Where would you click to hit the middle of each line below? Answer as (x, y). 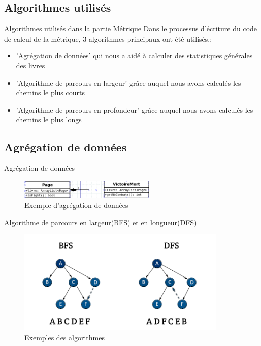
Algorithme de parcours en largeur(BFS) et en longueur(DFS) (101, 222)
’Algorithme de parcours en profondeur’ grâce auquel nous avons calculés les (135, 109)
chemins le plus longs (49, 119)
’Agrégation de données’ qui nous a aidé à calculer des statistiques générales (134, 56)
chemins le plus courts (50, 93)
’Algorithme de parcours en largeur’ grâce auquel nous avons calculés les (128, 82)
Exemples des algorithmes (64, 337)
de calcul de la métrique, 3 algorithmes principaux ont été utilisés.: (108, 38)
